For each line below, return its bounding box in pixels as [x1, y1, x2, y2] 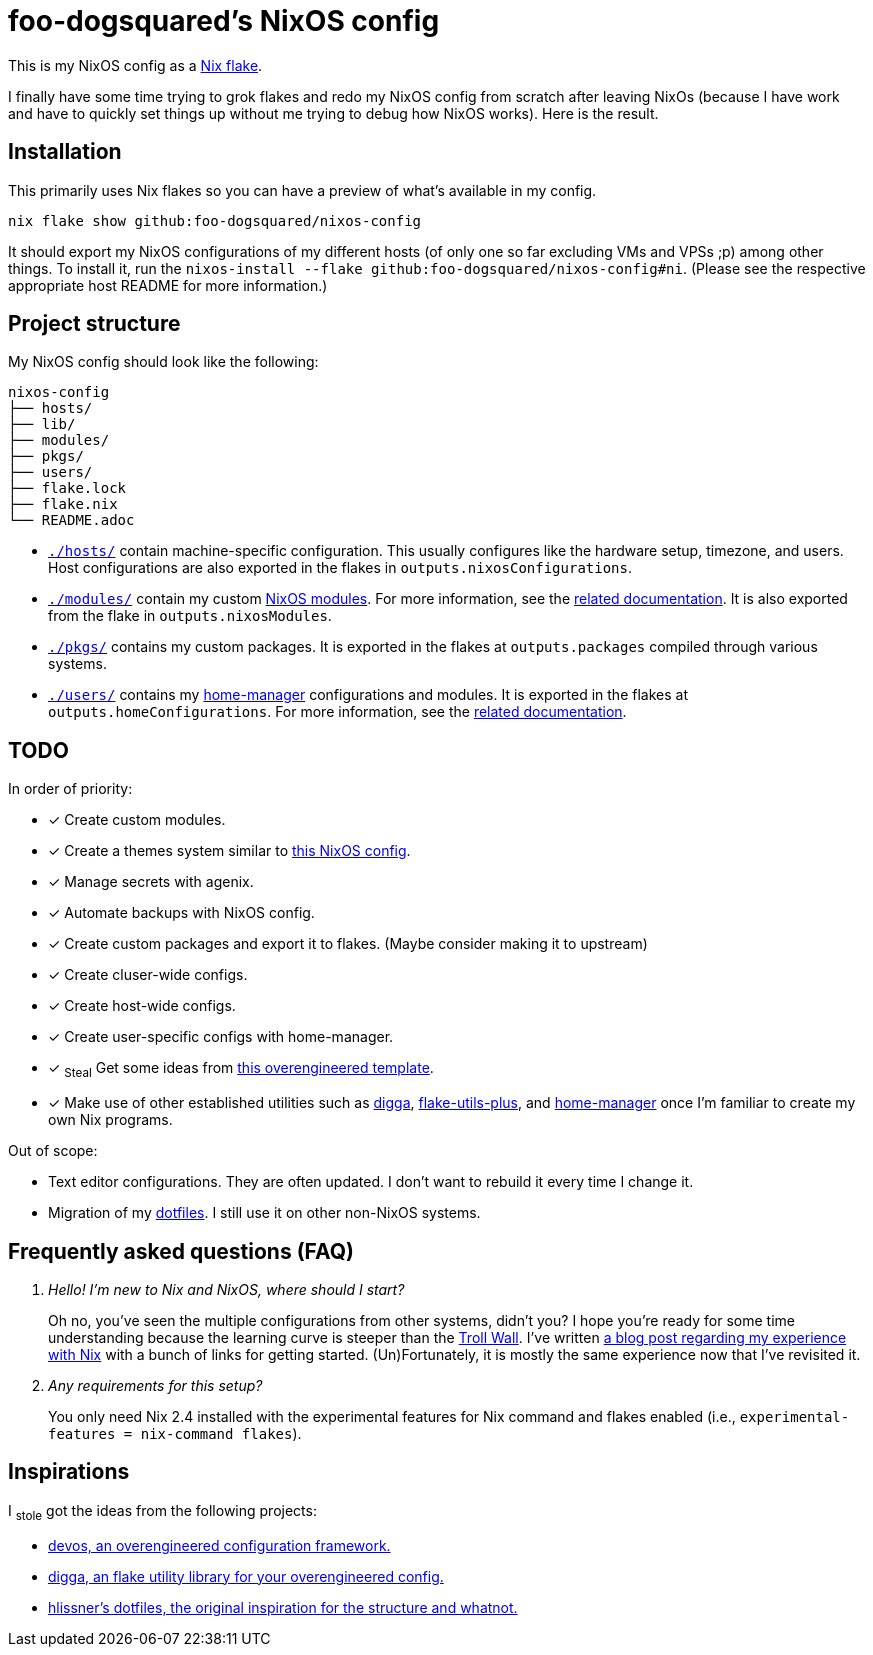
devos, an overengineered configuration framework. [48, 1536, 391, 1554]
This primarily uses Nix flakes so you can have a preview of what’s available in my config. [8, 181, 597, 199]
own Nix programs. [48, 1111, 173, 1129]
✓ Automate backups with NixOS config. [48, 904, 315, 922]
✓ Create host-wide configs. [48, 997, 236, 1015]
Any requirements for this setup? [48, 1376, 263, 1394]
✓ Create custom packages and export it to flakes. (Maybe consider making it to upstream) [48, 935, 648, 953]
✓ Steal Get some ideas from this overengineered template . [48, 1059, 434, 1081]
